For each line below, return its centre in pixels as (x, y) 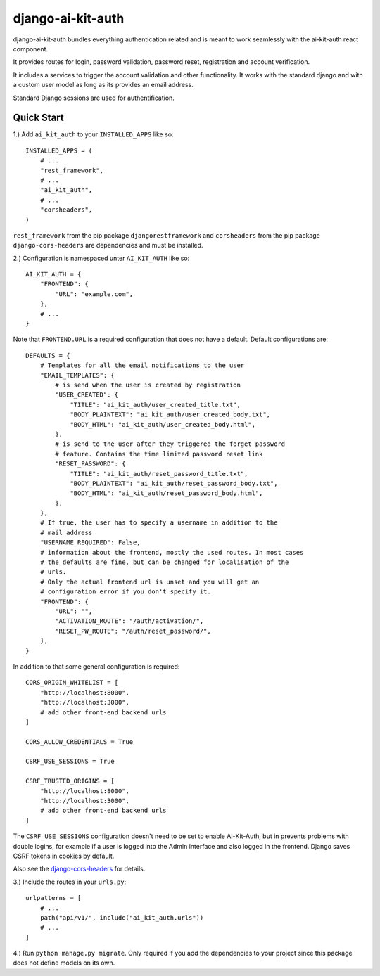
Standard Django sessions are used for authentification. (94, 98)
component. (31, 49)
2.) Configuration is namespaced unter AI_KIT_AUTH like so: (101, 258)
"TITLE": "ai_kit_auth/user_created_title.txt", (155, 405)
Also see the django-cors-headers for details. (79, 869)
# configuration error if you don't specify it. (125, 592)
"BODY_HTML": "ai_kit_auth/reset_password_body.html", (166, 493)
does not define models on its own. (64, 963)
